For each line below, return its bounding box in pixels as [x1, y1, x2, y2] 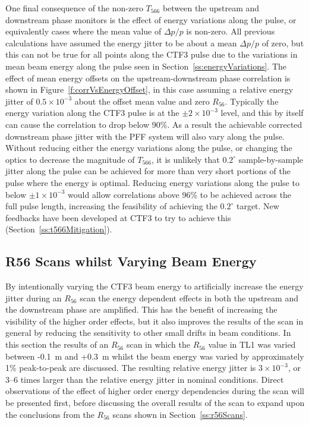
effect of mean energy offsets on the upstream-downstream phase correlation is [5, 71, 291, 84]
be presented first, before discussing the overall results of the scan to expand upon [5, 396, 305, 409]
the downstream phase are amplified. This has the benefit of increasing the [5, 303, 278, 316]
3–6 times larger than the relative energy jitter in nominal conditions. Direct [5, 373, 284, 385]
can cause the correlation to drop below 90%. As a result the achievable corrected [5, 118, 302, 130]
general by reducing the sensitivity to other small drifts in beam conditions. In [5, 326, 291, 339]
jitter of [5, 95, 33, 107]
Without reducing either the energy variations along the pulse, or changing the [5, 141, 292, 154]
